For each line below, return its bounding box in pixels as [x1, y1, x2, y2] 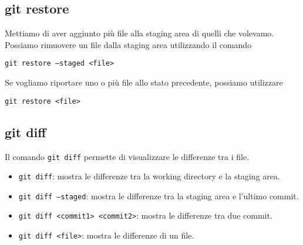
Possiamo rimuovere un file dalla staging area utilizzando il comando [5, 38, 252, 50]
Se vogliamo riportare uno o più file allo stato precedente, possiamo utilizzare [5, 76, 283, 89]
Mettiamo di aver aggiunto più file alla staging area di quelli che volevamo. [5, 27, 274, 39]
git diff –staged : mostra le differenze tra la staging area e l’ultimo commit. [18, 189, 299, 202]
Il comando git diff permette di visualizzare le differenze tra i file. [5, 150, 250, 162]
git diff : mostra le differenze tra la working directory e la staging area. [18, 170, 280, 182]
